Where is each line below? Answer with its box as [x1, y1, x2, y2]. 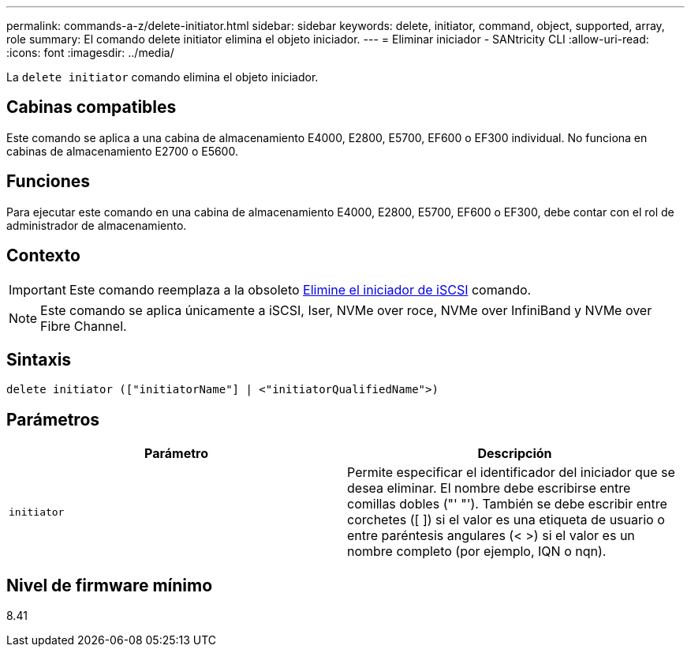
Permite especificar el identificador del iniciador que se [347, 464, 675, 481]
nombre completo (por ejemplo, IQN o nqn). [347, 543, 607, 560]
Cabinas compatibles [6, 97, 177, 118]
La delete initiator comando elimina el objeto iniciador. [6, 70, 319, 84]
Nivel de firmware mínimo [6, 575, 213, 595]
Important [9, 281, 66, 298]
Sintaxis [6, 349, 72, 370]
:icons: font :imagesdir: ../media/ [6, 46, 174, 59]
